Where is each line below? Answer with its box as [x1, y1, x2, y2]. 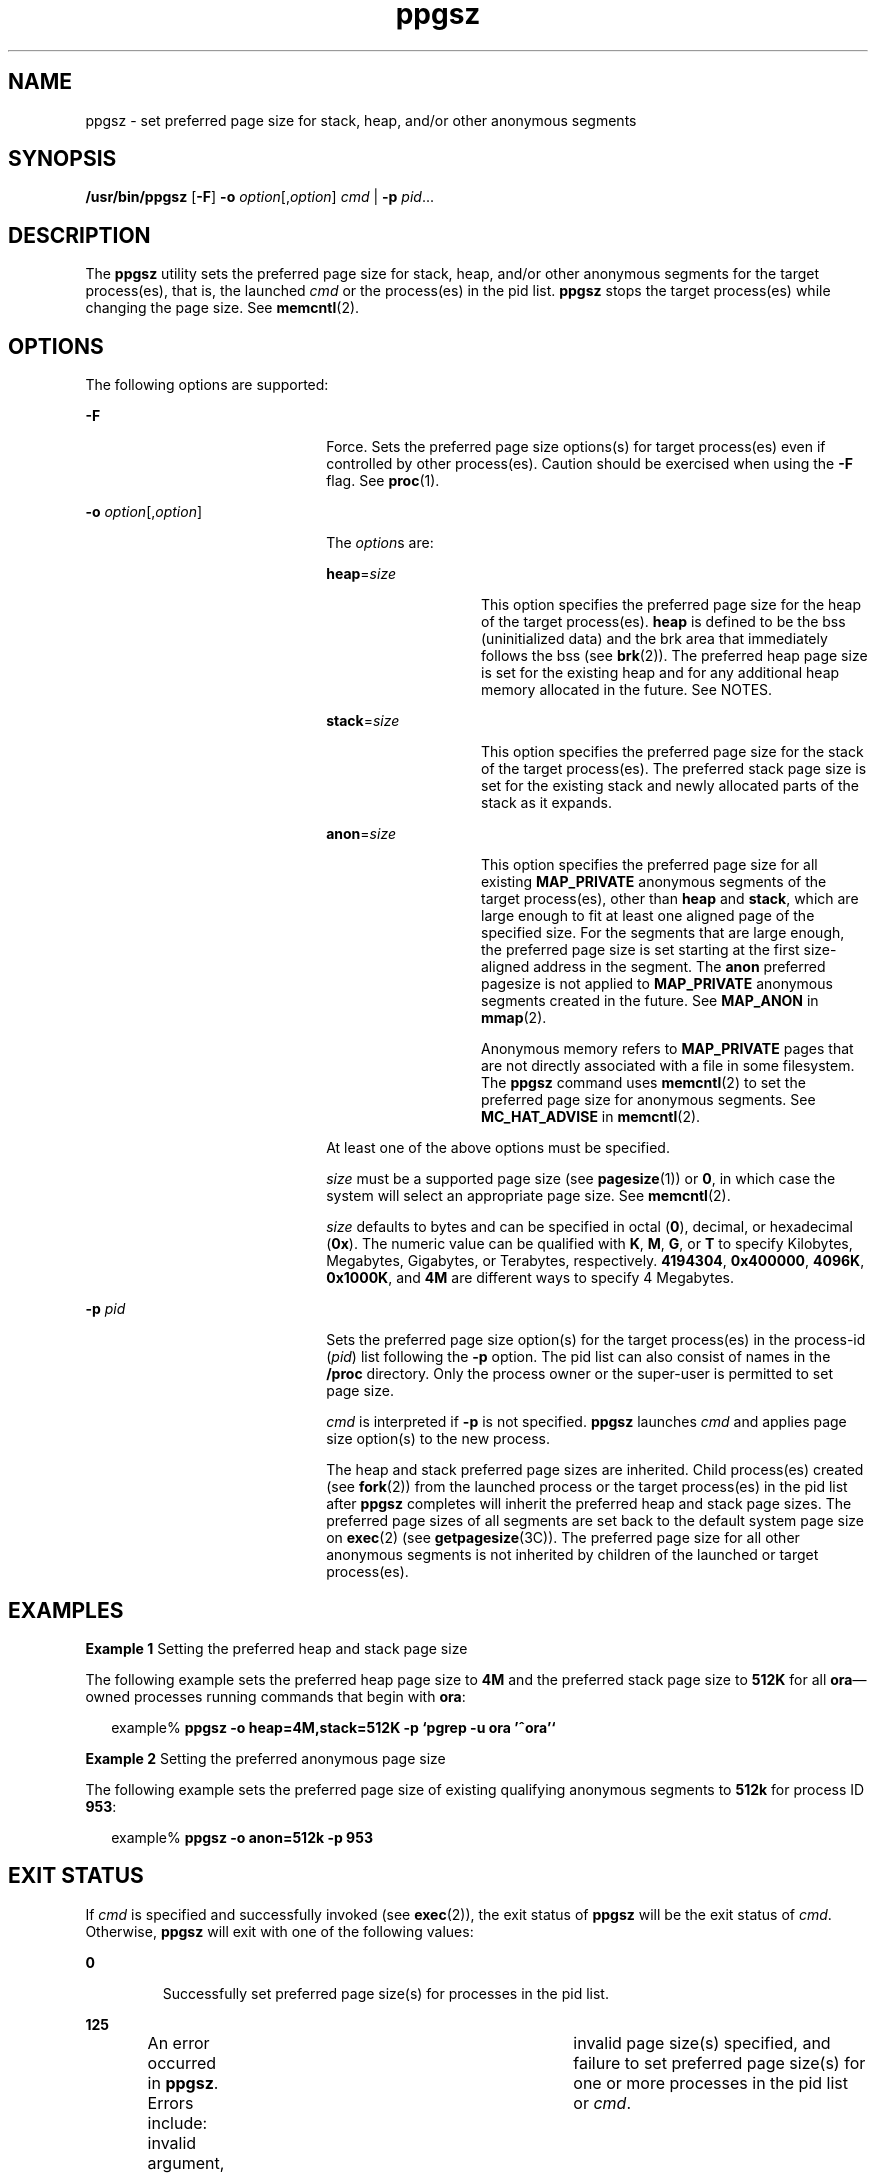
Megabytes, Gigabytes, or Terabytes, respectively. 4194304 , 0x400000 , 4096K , [326, 1252, 865, 1270]
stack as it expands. [481, 794, 612, 812]
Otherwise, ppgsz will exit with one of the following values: [85, 1922, 474, 1940]
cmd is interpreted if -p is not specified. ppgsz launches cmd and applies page [326, 1413, 847, 1431]
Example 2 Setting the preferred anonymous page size [85, 1749, 446, 1767]
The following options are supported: [85, 376, 329, 394]
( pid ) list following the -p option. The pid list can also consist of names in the [326, 1348, 831, 1366]
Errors [147, 2092, 194, 2113]
